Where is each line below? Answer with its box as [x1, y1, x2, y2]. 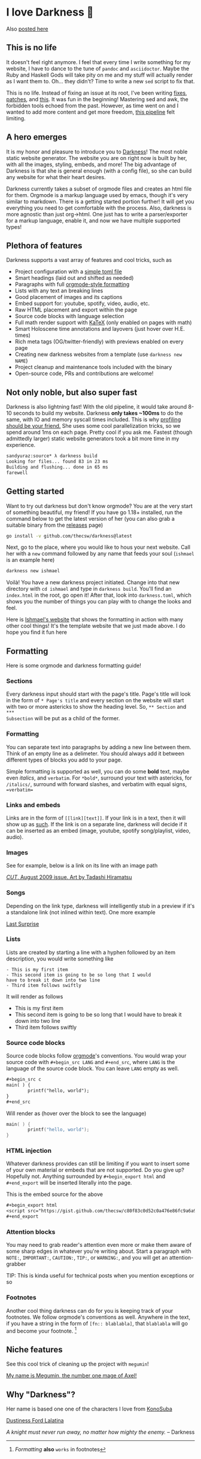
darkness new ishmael [6, 568, 60, 574]
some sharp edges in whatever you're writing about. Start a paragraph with [6, 1247, 191, 1255]
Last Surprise [6, 920, 39, 928]
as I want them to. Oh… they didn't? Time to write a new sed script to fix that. [6, 77, 195, 84]
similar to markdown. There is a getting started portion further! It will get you [6, 198, 194, 205]
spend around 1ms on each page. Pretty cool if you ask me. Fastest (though [6, 428, 193, 436]
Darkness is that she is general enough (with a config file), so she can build [6, 167, 192, 174]
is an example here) [6, 557, 55, 564]
